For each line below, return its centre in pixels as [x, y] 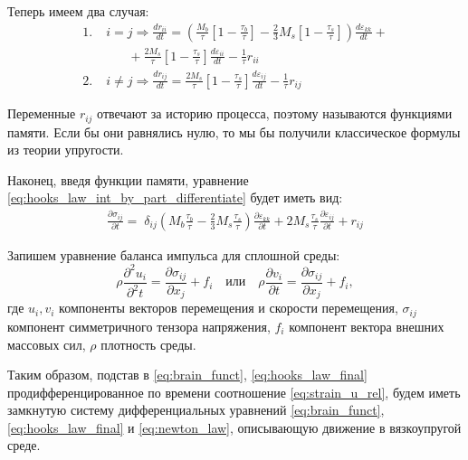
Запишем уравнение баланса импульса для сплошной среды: [174, 254]
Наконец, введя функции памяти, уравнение [128, 179]
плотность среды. [148, 344]
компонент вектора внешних [367, 326]
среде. [24, 445]
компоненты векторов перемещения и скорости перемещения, [229, 308]
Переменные [42, 113]
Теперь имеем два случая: [78, 11]
